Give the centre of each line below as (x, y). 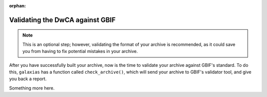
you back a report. (28, 79)
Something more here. (32, 88)
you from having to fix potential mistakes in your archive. (80, 51)
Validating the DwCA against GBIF (62, 20)
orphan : (18, 6)
